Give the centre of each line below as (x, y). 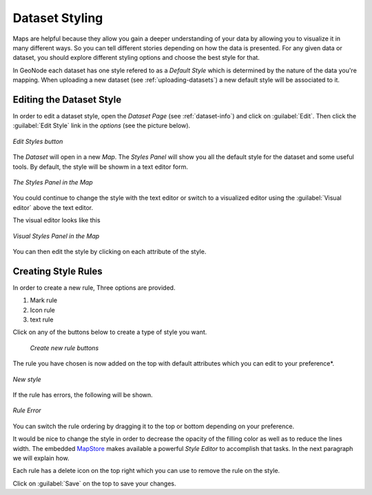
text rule (42, 319)
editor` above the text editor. (53, 207)
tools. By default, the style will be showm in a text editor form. (101, 167)
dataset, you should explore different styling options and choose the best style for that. (136, 58)
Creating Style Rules (58, 271)
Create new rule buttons (64, 348)
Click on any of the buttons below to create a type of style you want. (110, 332)
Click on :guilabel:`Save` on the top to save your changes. (94, 483)
